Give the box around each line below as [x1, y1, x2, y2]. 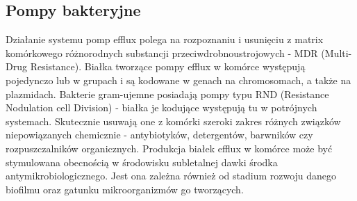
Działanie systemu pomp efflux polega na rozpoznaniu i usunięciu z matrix [6, 32, 324, 47]
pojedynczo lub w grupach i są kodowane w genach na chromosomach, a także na [6, 72, 351, 87]
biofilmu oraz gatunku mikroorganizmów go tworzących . [6, 182, 244, 196]
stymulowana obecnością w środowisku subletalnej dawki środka [6, 154, 278, 169]
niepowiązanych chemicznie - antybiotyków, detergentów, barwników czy [6, 127, 313, 142]
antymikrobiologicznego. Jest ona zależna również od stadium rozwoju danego [6, 168, 337, 183]
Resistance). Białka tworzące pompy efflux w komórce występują [30, 59, 306, 74]
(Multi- [321, 45, 352, 60]
